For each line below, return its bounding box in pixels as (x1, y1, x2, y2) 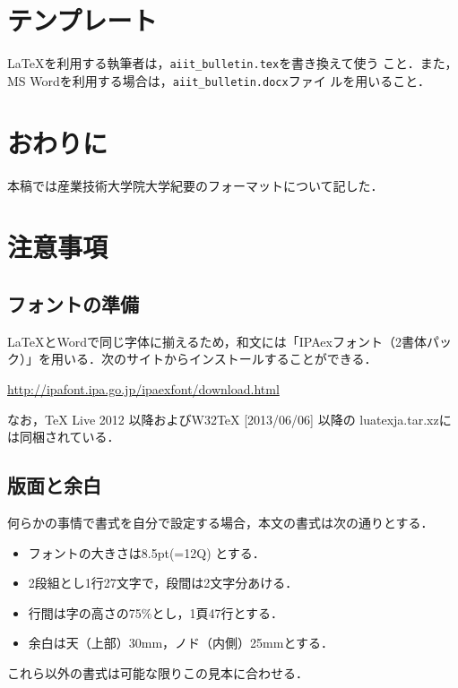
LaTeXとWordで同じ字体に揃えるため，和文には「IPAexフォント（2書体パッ (7, 331, 452, 350)
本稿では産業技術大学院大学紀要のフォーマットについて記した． (7, 176, 384, 194)
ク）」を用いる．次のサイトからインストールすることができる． (7, 349, 377, 368)
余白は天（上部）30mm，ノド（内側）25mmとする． (28, 633, 334, 652)
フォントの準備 (7, 289, 139, 317)
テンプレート (7, 2, 158, 39)
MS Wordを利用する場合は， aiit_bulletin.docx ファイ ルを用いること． (7, 71, 430, 90)
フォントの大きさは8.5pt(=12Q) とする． (28, 543, 265, 562)
